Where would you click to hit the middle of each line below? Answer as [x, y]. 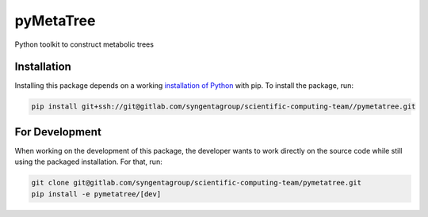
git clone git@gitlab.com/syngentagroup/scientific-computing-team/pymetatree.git [197, 183]
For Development [58, 132]
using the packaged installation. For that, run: [88, 162]
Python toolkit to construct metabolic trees [84, 44]
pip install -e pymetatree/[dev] [96, 194]
